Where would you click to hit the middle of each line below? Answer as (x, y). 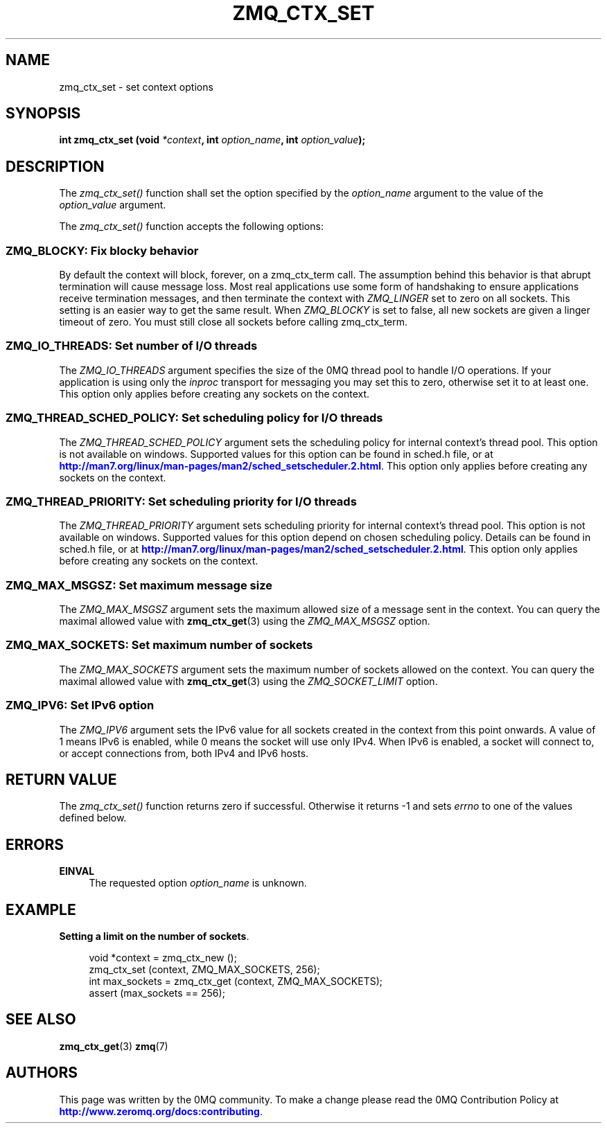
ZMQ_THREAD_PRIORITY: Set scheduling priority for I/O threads (181, 501)
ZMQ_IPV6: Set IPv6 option (80, 705)
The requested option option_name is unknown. (198, 883)
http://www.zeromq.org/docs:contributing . (161, 1111)
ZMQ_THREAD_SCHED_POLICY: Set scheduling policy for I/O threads (194, 418)
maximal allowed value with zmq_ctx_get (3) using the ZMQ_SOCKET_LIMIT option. (248, 681)
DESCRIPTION (55, 166)
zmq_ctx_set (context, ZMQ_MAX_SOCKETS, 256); (204, 970)
